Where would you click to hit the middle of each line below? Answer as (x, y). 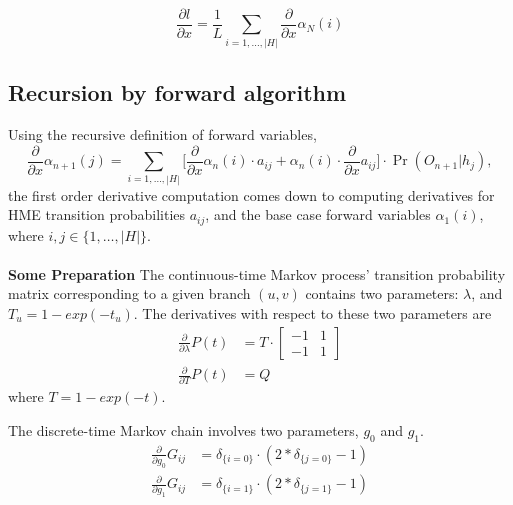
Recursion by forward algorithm (177, 92)
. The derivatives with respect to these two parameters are (312, 312)
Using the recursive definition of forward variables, (162, 134)
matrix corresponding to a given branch (129, 293)
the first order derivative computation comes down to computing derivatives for (251, 194)
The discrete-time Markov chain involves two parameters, (183, 430)
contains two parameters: (382, 293)
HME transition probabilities (97, 214)
